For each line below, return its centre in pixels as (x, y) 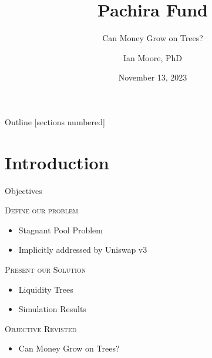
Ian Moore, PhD (152, 57)
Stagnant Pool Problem (60, 230)
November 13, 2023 (153, 77)
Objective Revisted (41, 328)
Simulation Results (52, 309)
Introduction (57, 162)
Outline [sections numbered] (55, 121)
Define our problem (41, 210)
